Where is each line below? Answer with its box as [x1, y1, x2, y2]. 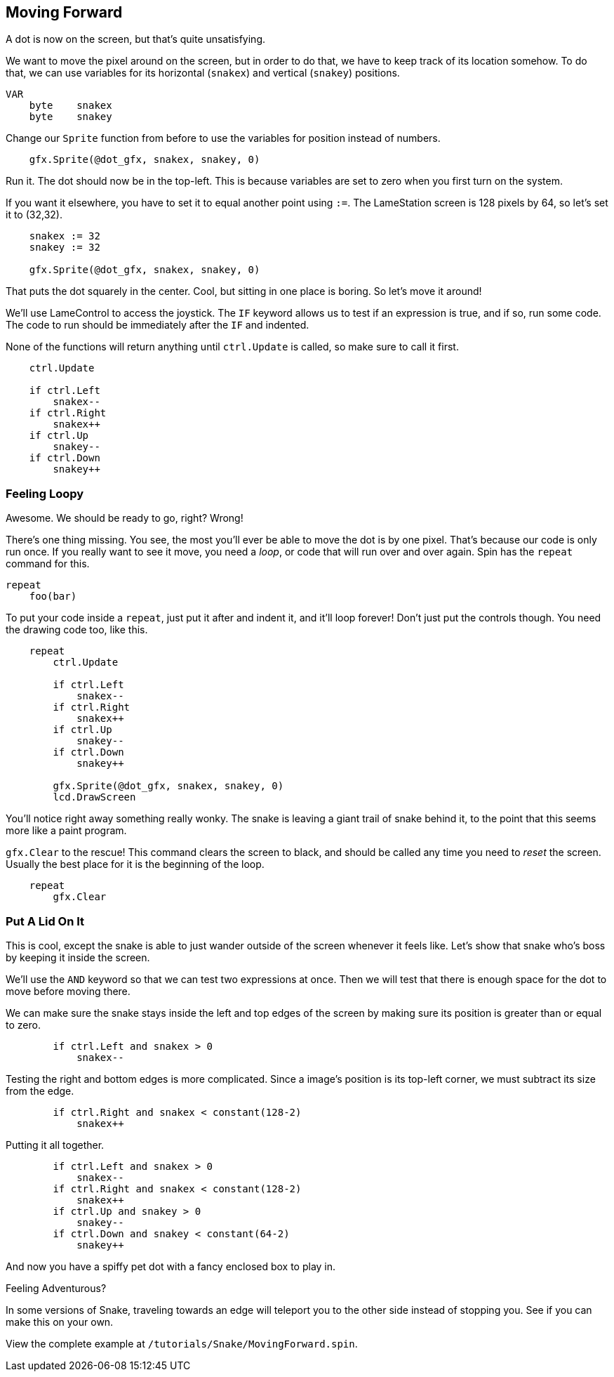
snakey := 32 [29, 242, 100, 253]
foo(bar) [29, 591, 77, 602]
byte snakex [29, 100, 112, 112]
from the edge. [6, 1084, 74, 1097]
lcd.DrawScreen [53, 791, 136, 803]
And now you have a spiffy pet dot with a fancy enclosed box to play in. [6, 1260, 336, 1272]
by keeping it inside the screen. [6, 951, 150, 963]
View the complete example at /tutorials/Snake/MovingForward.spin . [6, 1337, 358, 1350]
